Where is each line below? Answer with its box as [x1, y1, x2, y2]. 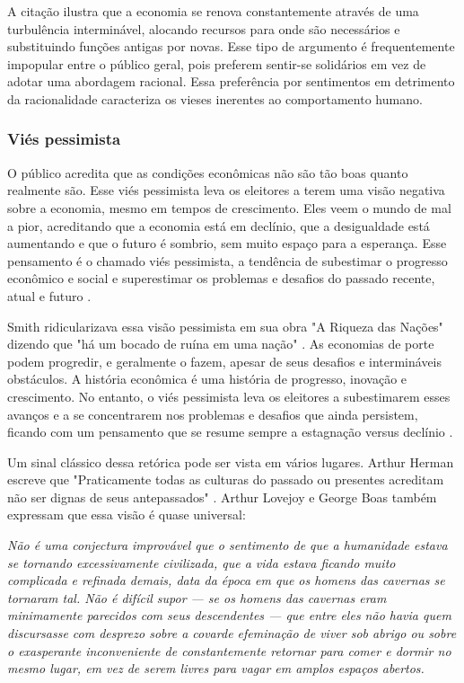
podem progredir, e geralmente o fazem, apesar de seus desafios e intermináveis [7, 351, 442, 370]
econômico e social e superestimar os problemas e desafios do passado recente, [7, 269, 435, 288]
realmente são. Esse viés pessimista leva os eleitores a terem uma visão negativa [7, 181, 445, 200]
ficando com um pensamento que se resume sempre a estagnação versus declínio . [7, 422, 453, 441]
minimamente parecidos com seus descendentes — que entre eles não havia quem [7, 606, 451, 625]
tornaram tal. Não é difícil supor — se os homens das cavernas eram [7, 588, 387, 607]
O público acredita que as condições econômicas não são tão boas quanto [7, 163, 408, 182]
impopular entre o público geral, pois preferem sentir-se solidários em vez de [7, 54, 426, 73]
